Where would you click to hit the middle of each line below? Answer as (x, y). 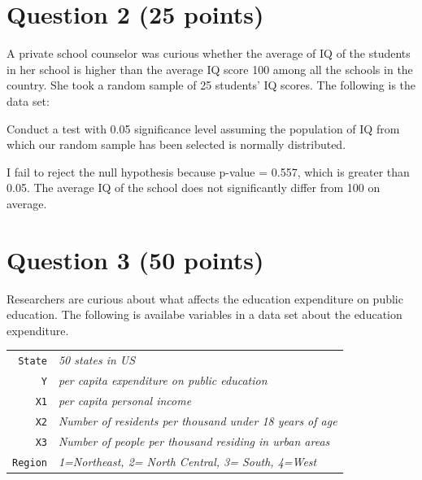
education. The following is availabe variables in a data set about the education (204, 314)
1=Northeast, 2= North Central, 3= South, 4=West (187, 461)
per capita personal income (125, 400)
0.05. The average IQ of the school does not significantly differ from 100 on (194, 188)
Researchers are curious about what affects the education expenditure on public (205, 298)
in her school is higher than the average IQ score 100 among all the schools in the (210, 69)
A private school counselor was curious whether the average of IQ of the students (209, 53)
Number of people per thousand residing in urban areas (194, 441)
